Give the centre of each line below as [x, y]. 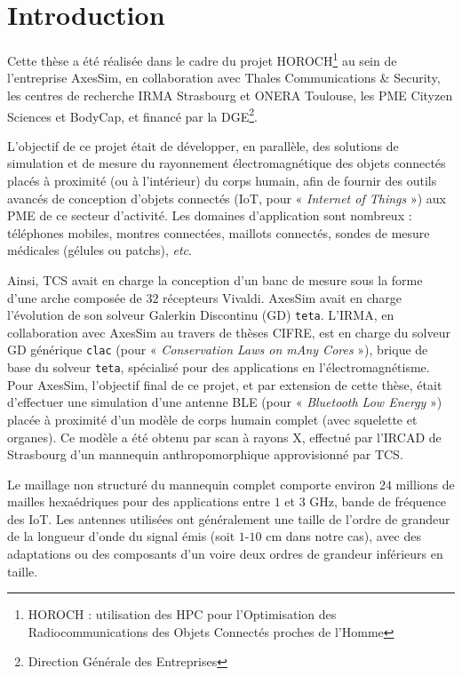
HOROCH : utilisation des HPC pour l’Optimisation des [182, 614]
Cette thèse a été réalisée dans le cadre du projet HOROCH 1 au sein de [202, 59]
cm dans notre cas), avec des [344, 536]
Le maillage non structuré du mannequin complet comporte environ [191, 484]
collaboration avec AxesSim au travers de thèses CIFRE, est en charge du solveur [229, 332]
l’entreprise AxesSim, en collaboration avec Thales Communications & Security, [224, 78]
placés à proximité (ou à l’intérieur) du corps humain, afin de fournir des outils [222, 180]
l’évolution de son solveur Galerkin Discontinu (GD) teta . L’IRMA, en [201, 315]
